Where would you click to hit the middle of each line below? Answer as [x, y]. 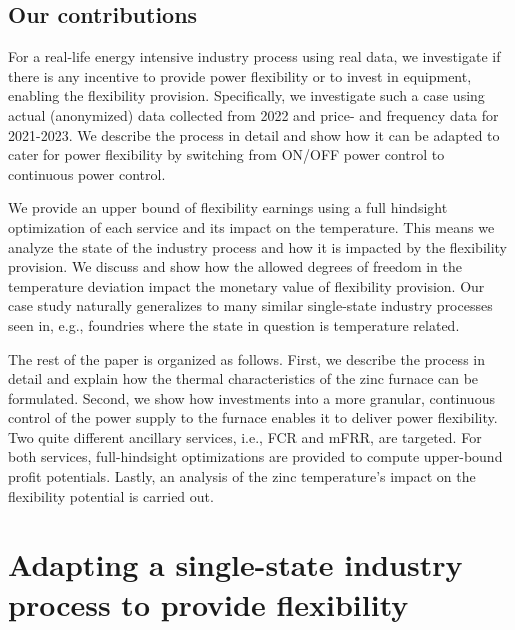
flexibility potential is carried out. [111, 495]
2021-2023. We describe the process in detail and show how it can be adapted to [254, 134]
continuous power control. [87, 173]
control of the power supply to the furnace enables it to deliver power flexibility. [253, 417]
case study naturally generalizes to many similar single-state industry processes [250, 305]
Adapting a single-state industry [235, 564]
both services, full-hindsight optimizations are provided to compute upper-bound [255, 456]
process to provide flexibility [208, 603]
